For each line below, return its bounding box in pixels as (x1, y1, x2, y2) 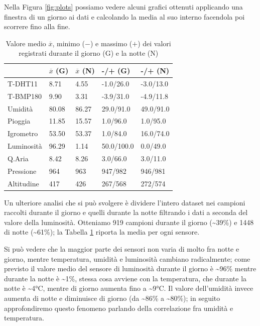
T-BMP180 (8, 90, 42, 101)
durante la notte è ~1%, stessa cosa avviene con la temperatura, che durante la (4, 273, 247, 283)
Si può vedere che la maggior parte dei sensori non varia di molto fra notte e (4, 244, 239, 254)
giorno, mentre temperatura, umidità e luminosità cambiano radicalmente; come (4, 253, 250, 264)
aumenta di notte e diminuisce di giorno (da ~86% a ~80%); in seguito (4, 293, 220, 303)
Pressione (8, 165, 37, 176)
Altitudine (8, 178, 39, 188)
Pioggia (8, 116, 31, 126)
